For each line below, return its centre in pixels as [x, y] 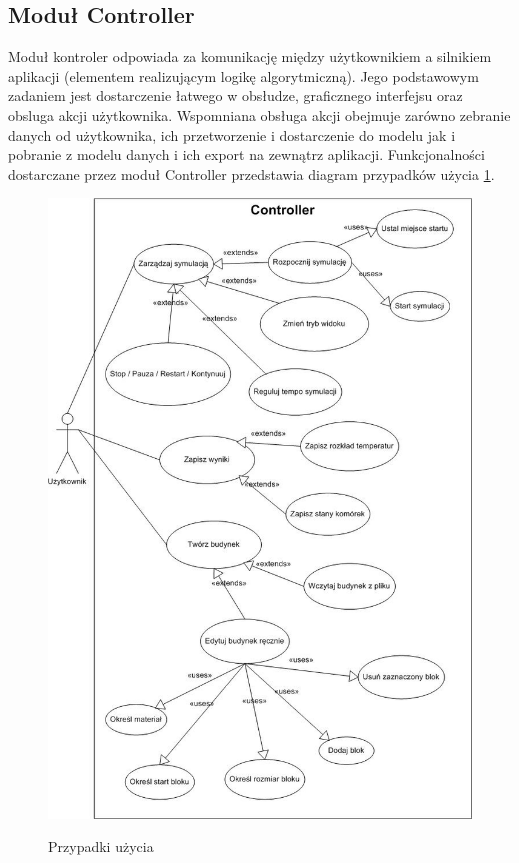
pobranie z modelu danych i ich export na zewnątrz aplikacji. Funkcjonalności [246, 154]
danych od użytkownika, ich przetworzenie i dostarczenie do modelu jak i [232, 134]
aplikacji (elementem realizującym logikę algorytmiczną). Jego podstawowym [243, 75]
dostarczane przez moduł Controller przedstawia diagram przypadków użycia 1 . [251, 173]
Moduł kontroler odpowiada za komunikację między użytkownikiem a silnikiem [250, 56]
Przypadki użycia [101, 846]
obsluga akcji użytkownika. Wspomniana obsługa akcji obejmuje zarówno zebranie [259, 114]
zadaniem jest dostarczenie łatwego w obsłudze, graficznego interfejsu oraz [235, 95]
